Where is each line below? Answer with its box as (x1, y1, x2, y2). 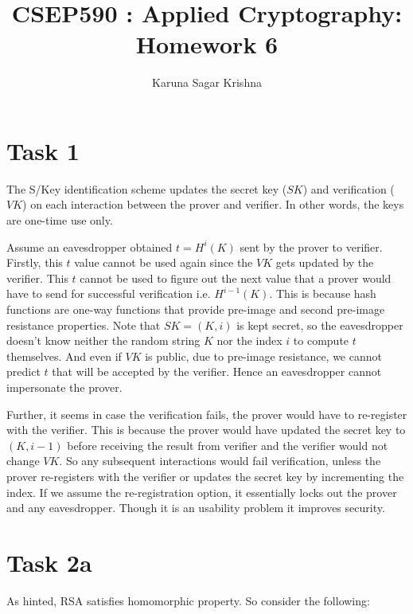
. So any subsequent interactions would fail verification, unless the (59, 452, 381, 469)
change (6, 452, 40, 469)
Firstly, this (6, 254, 63, 271)
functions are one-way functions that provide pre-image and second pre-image (6, 301, 385, 317)
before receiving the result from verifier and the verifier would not (67, 436, 388, 453)
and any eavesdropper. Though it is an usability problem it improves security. (6, 499, 385, 516)
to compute (293, 332, 349, 349)
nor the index (216, 332, 282, 349)
